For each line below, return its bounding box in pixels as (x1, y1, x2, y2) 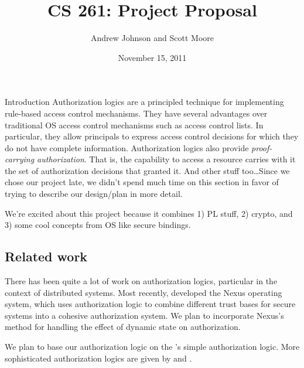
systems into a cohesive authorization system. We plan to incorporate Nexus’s (5, 309, 284, 321)
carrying (5, 153, 35, 165)
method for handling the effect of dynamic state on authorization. (5, 321, 241, 333)
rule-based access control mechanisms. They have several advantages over (5, 107, 268, 119)
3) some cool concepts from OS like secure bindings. (5, 219, 191, 231)
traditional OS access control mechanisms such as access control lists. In (5, 118, 264, 131)
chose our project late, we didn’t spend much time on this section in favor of (5, 176, 279, 188)
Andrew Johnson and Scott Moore (91, 32, 214, 44)
